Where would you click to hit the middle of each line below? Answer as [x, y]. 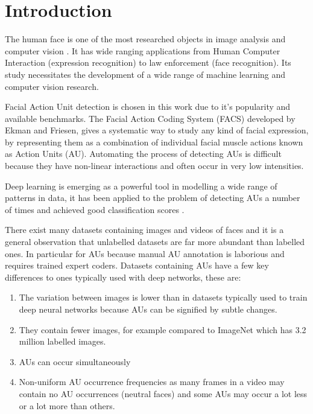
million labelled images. [62, 341]
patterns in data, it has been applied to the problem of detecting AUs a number [153, 198]
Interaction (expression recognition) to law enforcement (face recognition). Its [148, 62]
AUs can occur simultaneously [75, 361]
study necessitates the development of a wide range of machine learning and [145, 74]
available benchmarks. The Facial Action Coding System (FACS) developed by [150, 118]
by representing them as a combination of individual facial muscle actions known [154, 142]
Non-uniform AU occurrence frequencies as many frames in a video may [152, 382]
